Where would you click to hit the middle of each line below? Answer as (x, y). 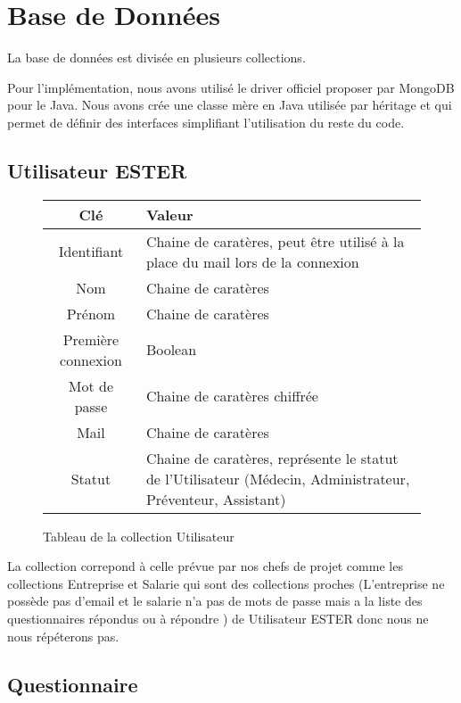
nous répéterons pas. (63, 636)
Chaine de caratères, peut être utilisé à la (275, 241)
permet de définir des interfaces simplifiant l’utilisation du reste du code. (206, 122)
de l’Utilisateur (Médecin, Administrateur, (278, 478)
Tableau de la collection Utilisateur (139, 536)
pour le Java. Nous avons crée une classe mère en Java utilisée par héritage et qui (230, 105)
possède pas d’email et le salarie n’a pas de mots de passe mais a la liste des (215, 601)
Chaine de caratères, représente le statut (272, 458)
